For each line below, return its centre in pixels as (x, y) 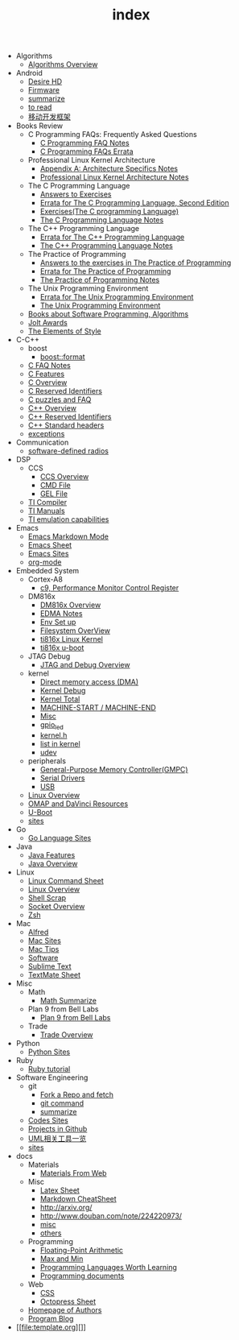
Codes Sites (48, 1120)
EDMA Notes (61, 614)
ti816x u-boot (62, 648)
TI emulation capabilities (68, 519)
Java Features (52, 854)
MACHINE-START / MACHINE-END (98, 708)
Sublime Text (49, 966)
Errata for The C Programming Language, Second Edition (134, 203)
